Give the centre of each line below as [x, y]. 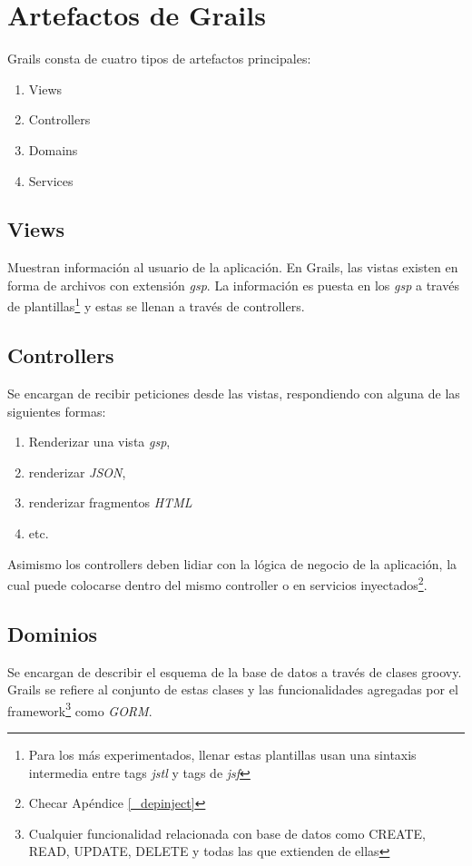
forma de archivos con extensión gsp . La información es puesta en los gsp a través [233, 285]
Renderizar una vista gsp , [99, 442]
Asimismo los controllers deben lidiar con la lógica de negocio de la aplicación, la [232, 563]
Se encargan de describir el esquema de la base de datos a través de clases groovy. [235, 671]
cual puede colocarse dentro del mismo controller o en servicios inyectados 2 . [217, 583]
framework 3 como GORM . [80, 709]
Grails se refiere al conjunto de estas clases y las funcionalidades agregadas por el [233, 689]
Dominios [53, 633]
